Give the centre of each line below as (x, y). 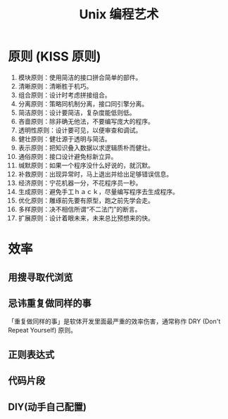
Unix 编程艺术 (119, 14)
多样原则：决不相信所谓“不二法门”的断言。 (80, 209)
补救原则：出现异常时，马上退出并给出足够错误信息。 (95, 174)
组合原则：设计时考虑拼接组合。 (64, 95)
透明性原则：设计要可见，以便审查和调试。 (80, 130)
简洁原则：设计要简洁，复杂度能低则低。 (77, 112)
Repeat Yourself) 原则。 (42, 330)
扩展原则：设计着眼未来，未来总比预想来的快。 (86, 218)
